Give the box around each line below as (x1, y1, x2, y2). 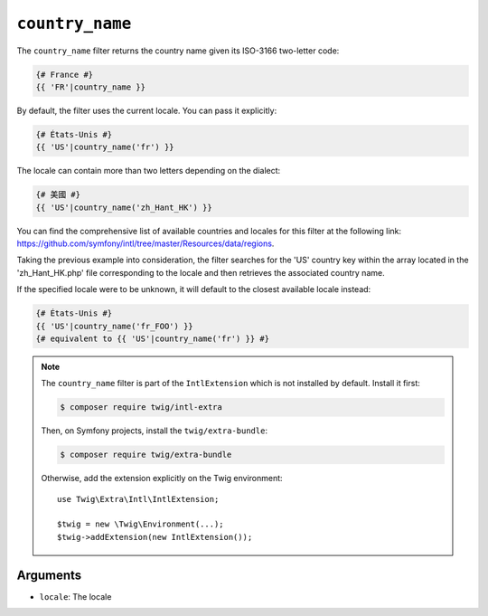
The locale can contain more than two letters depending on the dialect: (16, 166, 281, 176)
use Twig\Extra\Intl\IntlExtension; (57, 494, 220, 504)
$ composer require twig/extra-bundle (60, 450, 232, 460)
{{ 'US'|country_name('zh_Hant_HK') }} (35, 202, 212, 213)
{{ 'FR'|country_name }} (35, 81, 146, 92)
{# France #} (35, 69, 94, 80)
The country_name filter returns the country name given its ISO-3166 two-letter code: (16, 45, 340, 56)
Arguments (16, 567, 82, 583)
